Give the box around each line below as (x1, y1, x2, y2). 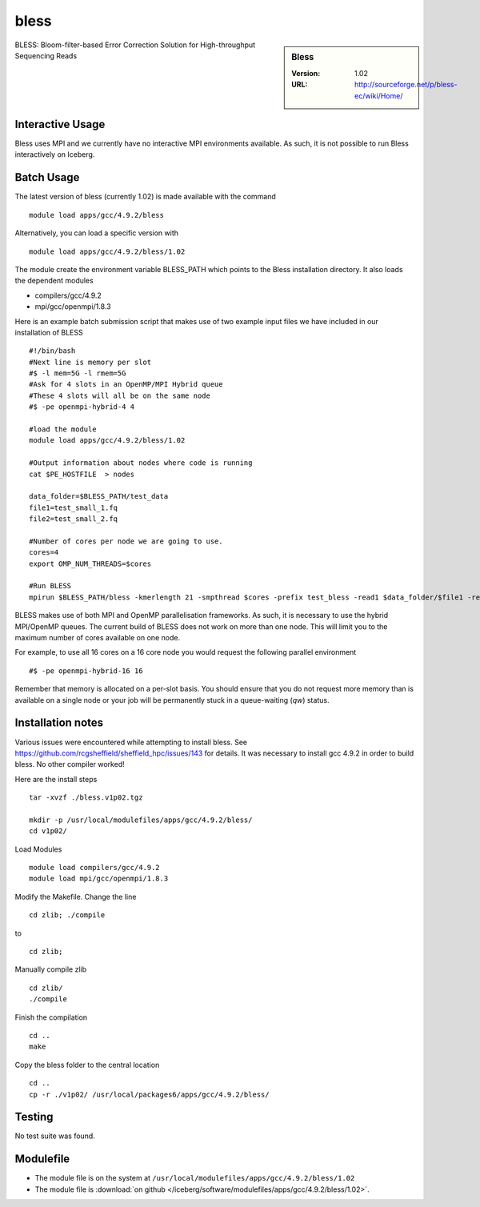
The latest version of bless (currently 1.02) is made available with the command (14, 192, 276, 202)
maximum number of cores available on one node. (14, 633, 180, 643)
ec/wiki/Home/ (354, 90, 403, 100)
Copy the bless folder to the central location (14, 1060, 160, 1069)
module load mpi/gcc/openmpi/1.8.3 (29, 874, 169, 884)
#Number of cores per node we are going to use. (29, 536, 223, 546)
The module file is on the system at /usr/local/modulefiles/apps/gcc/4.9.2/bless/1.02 (34, 1173, 355, 1183)
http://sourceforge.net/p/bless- (354, 80, 458, 90)
